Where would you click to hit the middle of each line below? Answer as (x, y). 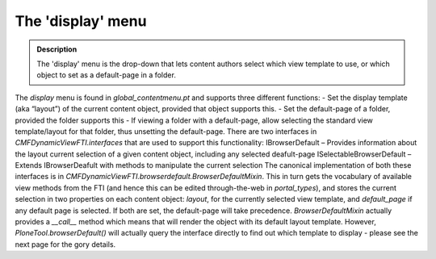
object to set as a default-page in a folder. (107, 75)
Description (57, 49)
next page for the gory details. (65, 244)
